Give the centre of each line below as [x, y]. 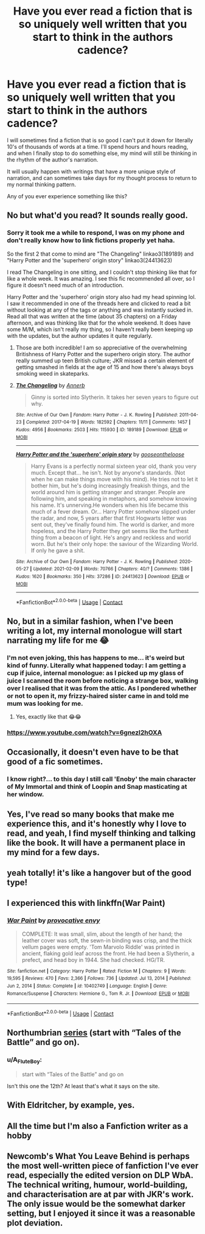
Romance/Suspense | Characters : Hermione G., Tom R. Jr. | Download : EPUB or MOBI [98, 993]
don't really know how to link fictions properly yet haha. [91, 240]
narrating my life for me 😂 [58, 640]
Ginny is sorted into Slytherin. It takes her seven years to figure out [115, 397]
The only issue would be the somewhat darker [96, 1204]
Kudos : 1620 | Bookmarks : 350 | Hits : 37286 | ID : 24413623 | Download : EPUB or [102, 576]
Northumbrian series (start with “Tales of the [94, 1033]
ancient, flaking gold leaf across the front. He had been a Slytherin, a [108, 953]
